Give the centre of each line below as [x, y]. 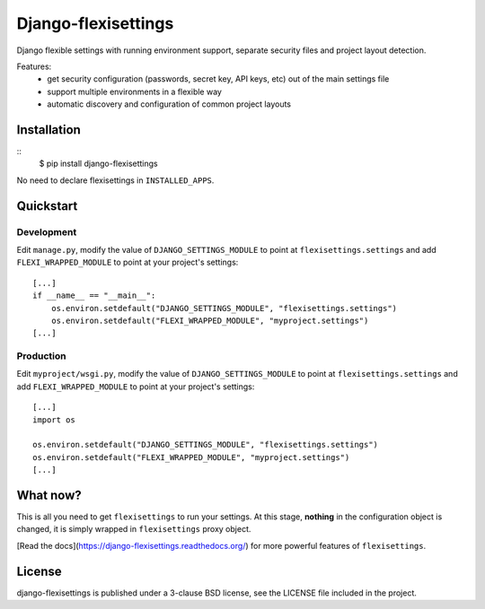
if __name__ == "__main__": [94, 296]
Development [47, 231]
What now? [49, 495]
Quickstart [47, 206]
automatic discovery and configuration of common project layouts [169, 104]
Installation [48, 130]
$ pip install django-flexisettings [98, 164]
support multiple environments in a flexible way [134, 91]
